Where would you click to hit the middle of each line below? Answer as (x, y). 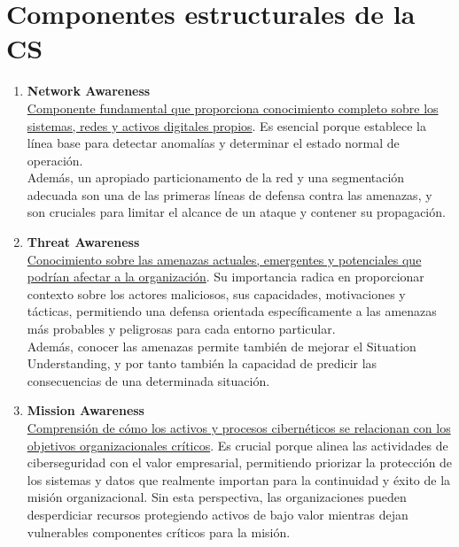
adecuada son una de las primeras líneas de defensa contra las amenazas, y (229, 194)
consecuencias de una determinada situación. (148, 380)
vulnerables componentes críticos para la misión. (159, 532)
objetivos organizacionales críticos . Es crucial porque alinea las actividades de (237, 445)
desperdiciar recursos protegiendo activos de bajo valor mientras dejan (218, 514)
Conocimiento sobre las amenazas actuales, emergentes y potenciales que (224, 259)
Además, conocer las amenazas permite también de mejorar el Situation (222, 346)
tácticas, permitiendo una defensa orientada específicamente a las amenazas (232, 311)
